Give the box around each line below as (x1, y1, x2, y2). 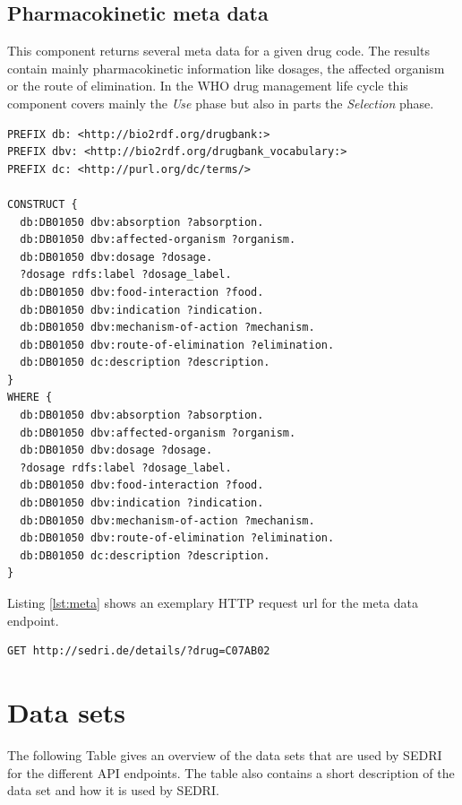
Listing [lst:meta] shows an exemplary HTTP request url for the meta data (7, 593, 419, 612)
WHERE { (7, 391, 53, 404)
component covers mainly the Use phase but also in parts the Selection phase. (7, 93, 434, 112)
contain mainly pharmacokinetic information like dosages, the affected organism (7, 58, 445, 77)
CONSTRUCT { (7, 197, 78, 211)
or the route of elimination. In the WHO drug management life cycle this (7, 76, 408, 95)
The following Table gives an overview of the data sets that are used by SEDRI (7, 745, 442, 764)
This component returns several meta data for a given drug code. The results (7, 41, 430, 60)
